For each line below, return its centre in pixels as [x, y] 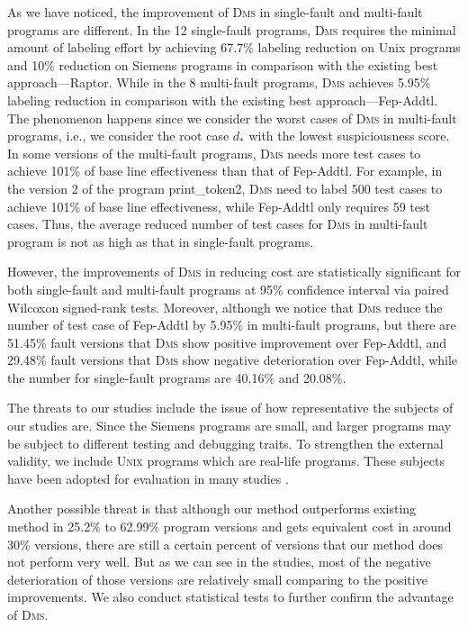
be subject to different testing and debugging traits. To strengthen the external [225, 443]
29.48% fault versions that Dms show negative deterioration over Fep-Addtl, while [233, 360]
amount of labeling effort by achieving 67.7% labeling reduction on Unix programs [234, 47]
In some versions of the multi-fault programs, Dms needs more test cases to [214, 153]
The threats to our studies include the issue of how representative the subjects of [230, 408]
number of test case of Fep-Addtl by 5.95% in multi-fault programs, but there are [232, 325]
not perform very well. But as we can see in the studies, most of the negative [219, 562]
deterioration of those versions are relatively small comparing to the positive [217, 579]
